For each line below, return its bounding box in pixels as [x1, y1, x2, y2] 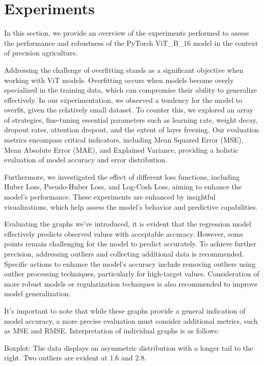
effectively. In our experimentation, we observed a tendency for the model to [4, 94, 243, 105]
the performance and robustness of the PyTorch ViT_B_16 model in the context [4, 37, 258, 48]
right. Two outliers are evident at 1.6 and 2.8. [4, 352, 147, 363]
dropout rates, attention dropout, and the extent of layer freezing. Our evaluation [4, 124, 259, 135]
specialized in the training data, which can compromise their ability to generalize [4, 85, 257, 95]
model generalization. [4, 288, 71, 299]
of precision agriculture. [4, 47, 78, 58]
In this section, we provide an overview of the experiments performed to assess [4, 27, 249, 38]
